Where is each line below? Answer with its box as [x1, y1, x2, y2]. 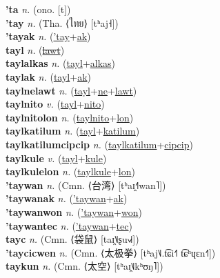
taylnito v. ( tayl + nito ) [6, 97, 105, 111]
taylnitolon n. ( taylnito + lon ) [6, 110, 134, 124]
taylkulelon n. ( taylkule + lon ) [6, 164, 135, 179]
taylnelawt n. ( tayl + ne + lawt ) [6, 83, 137, 97]
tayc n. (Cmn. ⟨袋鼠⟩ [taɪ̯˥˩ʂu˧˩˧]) [6, 232, 139, 246]
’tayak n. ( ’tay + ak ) [6, 29, 91, 43]
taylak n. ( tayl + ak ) [6, 69, 91, 83]
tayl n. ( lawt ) [6, 42, 65, 57]
